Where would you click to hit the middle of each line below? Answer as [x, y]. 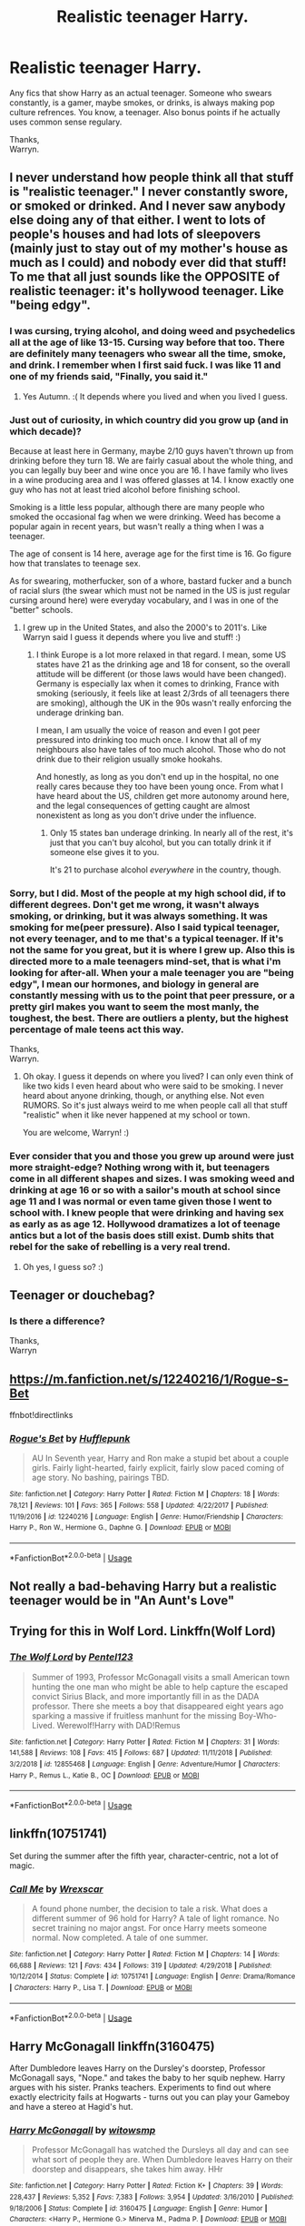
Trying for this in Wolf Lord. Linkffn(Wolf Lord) [143, 1631]
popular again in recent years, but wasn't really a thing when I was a [137, 526]
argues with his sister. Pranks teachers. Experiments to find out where [140, 2088]
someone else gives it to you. [104, 852]
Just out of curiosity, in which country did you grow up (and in [149, 419]
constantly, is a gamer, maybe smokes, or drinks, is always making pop [142, 103]
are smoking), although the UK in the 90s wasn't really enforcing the [164, 703]
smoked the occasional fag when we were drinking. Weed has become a [145, 517]
